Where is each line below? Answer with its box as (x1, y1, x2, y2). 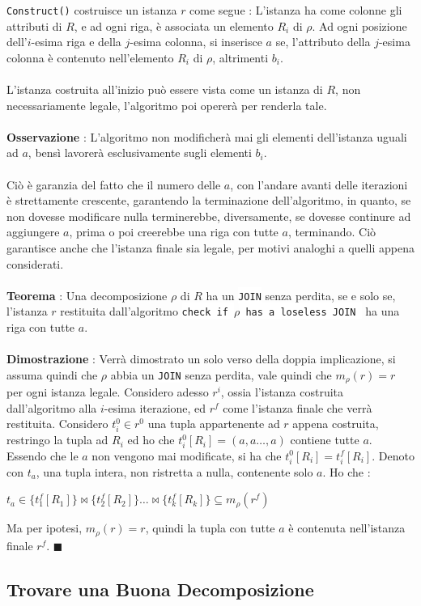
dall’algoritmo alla (6, 399, 97, 416)
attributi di (6, 17, 62, 34)
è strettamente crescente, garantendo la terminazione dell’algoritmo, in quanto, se (6, 192, 411, 209)
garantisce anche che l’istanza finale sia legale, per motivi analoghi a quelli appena (6, 239, 415, 256)
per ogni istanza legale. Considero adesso (6, 384, 209, 400)
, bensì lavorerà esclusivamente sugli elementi (28, 144, 252, 161)
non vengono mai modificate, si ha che (91, 447, 282, 464)
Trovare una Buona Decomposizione (6, 576, 314, 601)
